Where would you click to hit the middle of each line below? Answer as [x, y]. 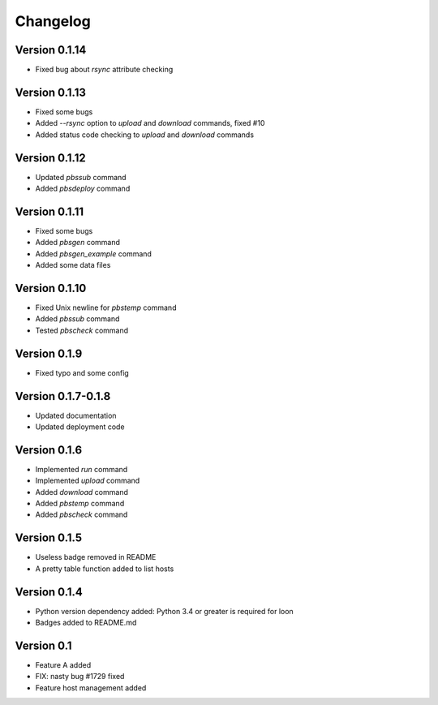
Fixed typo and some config [82, 372]
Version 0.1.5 [49, 538]
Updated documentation [76, 415]
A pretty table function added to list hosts [105, 569]
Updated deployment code [80, 427]
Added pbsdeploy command [83, 189]
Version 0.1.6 [49, 450]
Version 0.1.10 [51, 288]
